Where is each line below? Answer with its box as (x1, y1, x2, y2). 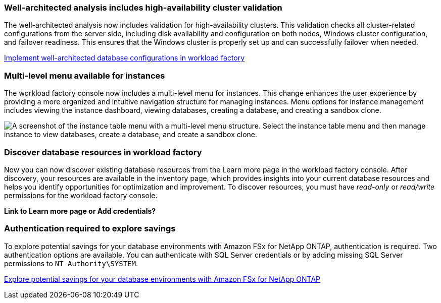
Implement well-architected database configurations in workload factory (4, 53, 245, 63)
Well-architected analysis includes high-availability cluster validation (4, 3, 282, 13)
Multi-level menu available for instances (4, 70, 165, 81)
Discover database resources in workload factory (4, 147, 202, 157)
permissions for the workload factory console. (4, 191, 158, 200)
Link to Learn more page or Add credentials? (4, 206, 156, 215)
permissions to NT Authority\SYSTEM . (4, 259, 138, 268)
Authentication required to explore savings (4, 223, 176, 234)
